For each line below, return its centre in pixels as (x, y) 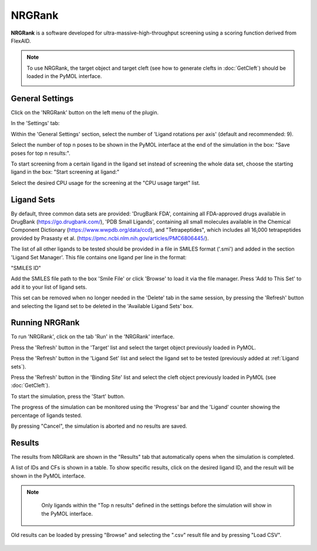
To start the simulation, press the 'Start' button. (68, 396)
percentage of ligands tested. (46, 415)
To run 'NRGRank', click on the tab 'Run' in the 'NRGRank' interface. (93, 337)
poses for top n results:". (41, 153)
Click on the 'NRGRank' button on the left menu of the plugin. (85, 113)
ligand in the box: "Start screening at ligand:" (65, 172)
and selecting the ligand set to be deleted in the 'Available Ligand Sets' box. (102, 306)
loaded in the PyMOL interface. (64, 76)
